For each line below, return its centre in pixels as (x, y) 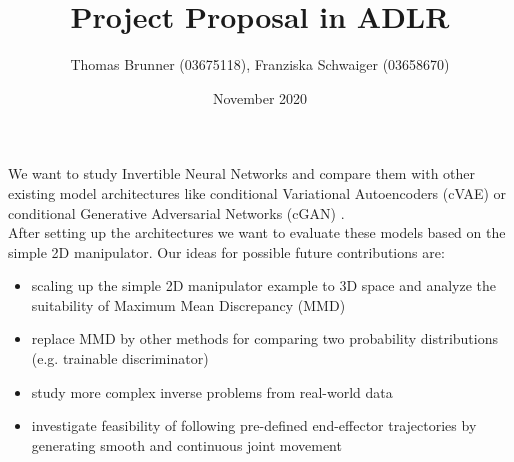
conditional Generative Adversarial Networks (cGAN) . (176, 212)
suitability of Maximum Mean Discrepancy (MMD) (188, 304)
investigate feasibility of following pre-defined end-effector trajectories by (254, 425)
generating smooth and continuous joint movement (186, 444)
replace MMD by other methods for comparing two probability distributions (265, 338)
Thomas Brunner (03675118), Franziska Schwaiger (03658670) (260, 64)
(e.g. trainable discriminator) (120, 358)
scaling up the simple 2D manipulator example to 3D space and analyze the (263, 285)
